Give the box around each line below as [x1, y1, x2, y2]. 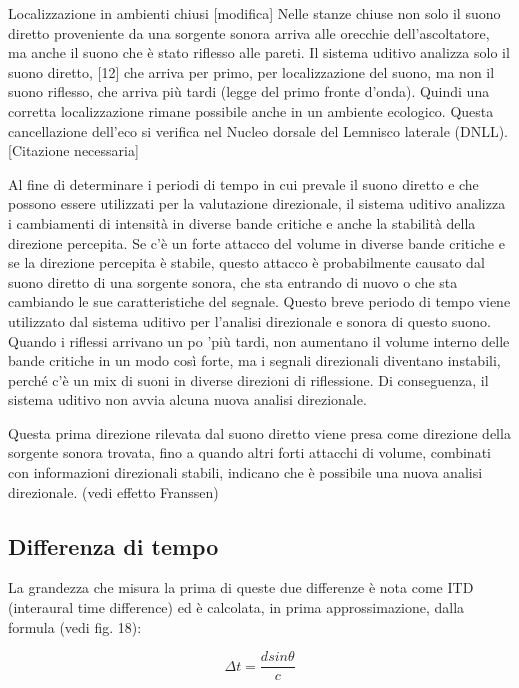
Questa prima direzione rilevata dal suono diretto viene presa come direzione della [8, 422, 511, 443]
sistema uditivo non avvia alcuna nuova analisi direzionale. [8, 389, 367, 410]
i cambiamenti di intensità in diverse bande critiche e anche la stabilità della [8, 212, 476, 233]
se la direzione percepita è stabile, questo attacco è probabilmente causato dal [8, 252, 485, 273]
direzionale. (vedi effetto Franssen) [8, 481, 219, 502]
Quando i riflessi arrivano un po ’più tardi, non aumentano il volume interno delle [8, 330, 510, 351]
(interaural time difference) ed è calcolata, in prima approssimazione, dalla [8, 597, 465, 618]
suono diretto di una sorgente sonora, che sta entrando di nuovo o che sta [8, 271, 458, 292]
